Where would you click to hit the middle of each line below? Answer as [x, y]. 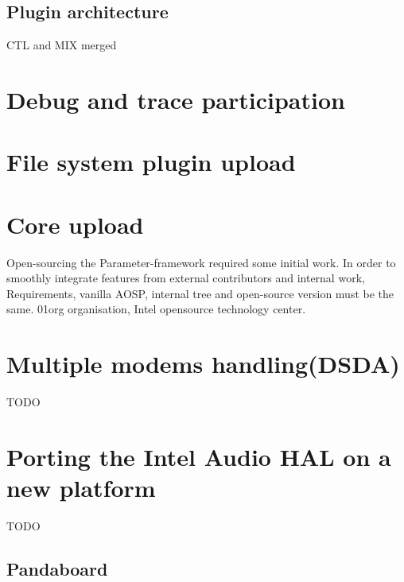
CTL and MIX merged [62, 45]
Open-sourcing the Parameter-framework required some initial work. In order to [201, 262]
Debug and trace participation [176, 99]
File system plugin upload [151, 162]
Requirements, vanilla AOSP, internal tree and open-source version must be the [200, 293]
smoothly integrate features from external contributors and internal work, [186, 278]
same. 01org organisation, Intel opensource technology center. [156, 309]
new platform [81, 488]
